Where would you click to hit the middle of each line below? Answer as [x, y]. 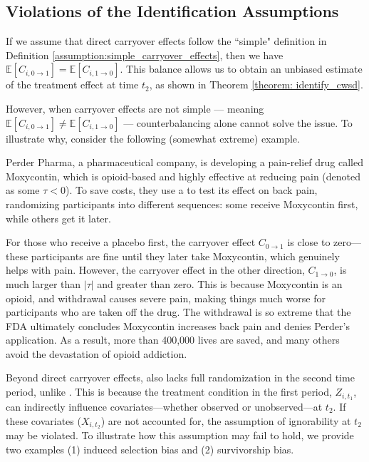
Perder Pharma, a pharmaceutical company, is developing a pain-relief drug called [185, 162]
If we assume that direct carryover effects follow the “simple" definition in [166, 41]
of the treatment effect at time [72, 84]
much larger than [43, 283]
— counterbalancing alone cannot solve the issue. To [238, 122]
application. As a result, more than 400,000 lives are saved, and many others [173, 340]
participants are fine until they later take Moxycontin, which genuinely [185, 256]
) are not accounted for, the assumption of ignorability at [226, 420]
